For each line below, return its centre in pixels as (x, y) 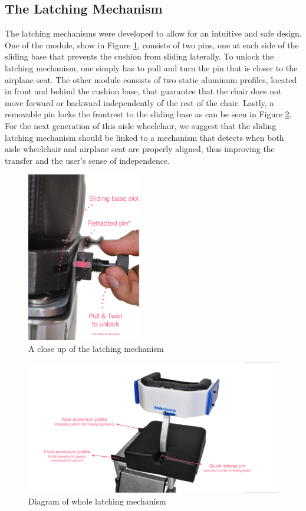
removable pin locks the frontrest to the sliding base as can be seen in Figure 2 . (148, 114)
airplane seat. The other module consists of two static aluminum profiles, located (151, 79)
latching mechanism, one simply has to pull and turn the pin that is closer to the (151, 67)
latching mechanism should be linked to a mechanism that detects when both (144, 137)
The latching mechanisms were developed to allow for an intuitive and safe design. (153, 33)
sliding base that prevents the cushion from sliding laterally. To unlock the (139, 56)
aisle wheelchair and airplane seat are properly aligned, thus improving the (140, 149)
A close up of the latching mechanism (96, 348)
